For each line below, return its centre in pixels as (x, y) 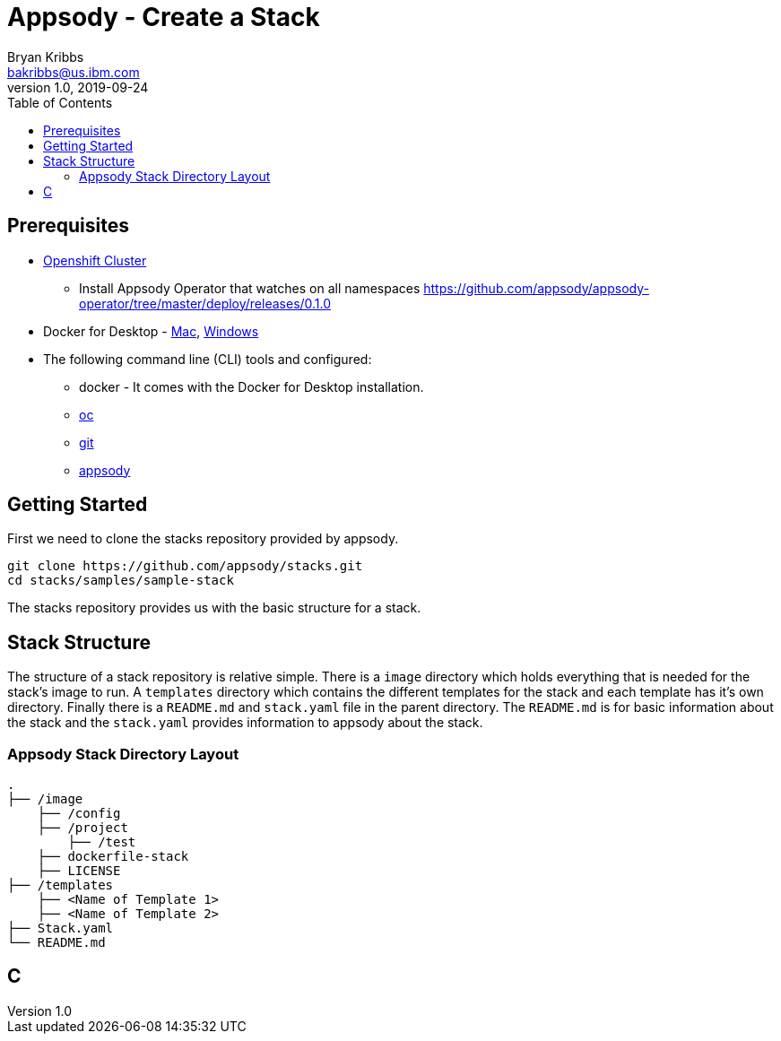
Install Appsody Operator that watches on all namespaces (250, 288)
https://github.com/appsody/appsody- (536, 288)
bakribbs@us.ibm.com (74, 72)
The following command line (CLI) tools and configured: (208, 359)
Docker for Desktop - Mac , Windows (151, 331)
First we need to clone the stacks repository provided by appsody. (203, 539)
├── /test (102, 842)
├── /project (82, 828)
